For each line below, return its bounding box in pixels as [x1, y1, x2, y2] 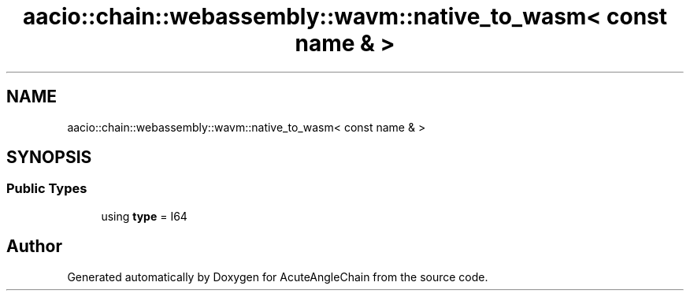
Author [6, 236, 62, 257]
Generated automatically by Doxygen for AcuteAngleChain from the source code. [67, 269, 488, 284]
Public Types [6, 180, 87, 197]
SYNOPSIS [6, 147, 92, 168]
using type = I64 [101, 209, 187, 223]
